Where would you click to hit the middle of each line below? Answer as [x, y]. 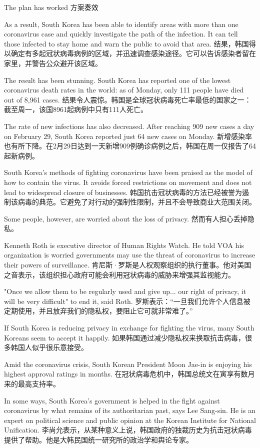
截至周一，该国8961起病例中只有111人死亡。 [76, 109]
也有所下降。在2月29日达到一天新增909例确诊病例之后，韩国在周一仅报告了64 [130, 146]
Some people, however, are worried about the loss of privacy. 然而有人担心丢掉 [126, 218]
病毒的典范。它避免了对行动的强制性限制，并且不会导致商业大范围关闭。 [137, 202]
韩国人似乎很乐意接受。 [49, 347]
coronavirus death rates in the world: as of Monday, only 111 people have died [124, 90]
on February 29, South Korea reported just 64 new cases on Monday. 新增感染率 [128, 136]
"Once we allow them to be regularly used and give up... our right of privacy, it [125, 291]
